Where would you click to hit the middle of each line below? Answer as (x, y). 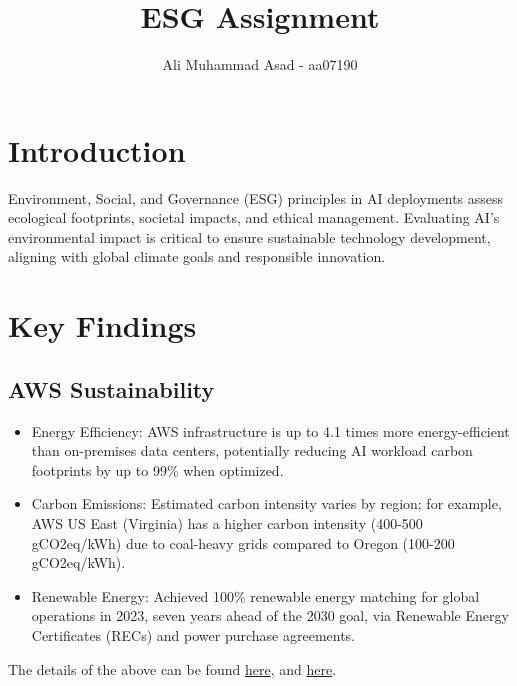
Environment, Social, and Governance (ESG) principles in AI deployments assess (256, 197)
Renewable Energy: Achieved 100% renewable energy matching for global (255, 595)
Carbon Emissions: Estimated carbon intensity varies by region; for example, (266, 503)
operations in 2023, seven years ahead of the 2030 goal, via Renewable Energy (270, 615)
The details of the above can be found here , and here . (172, 668)
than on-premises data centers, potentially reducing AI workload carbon (252, 450)
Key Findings (102, 325)
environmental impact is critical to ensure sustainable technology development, (249, 236)
